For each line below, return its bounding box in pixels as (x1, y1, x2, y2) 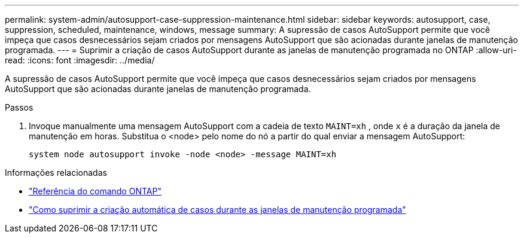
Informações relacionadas (5, 167, 107, 178)
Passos (5, 102, 33, 112)
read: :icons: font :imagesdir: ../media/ (5, 55, 155, 65)
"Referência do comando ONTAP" (29, 186, 162, 196)
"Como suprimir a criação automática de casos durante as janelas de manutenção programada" (29, 205, 406, 215)
